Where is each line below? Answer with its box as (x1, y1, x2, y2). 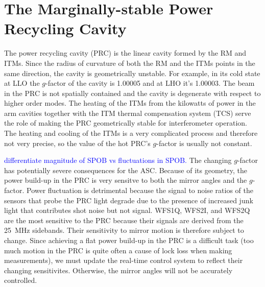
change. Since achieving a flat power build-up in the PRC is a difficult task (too (4, 235, 254, 245)
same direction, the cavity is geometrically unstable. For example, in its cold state (4, 67, 260, 78)
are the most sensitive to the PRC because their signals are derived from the (4, 214, 244, 225)
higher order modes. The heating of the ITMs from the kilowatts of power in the (4, 98, 256, 108)
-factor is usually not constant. (156, 137, 252, 148)
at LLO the (4, 78, 40, 88)
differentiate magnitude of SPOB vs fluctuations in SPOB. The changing (4, 155, 232, 165)
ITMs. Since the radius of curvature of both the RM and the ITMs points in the (4, 57, 255, 68)
